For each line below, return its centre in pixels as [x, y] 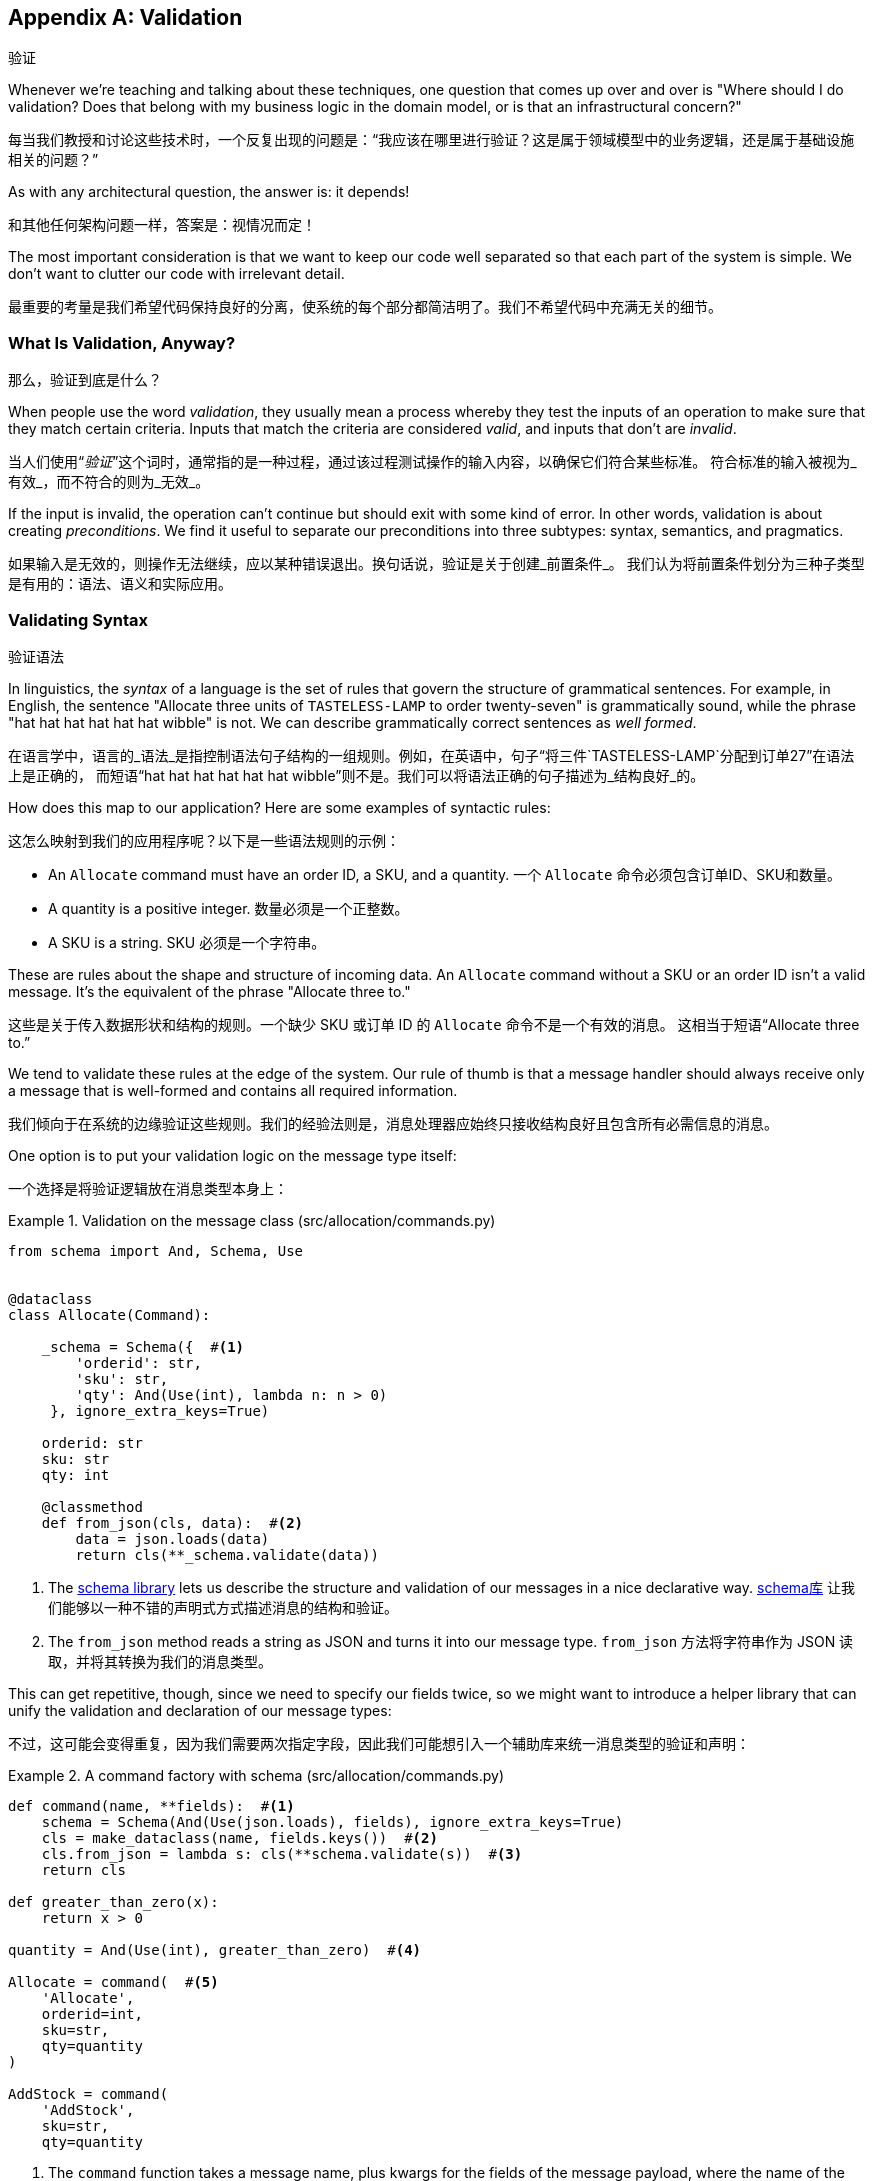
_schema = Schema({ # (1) [143, 1346]
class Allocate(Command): [109, 1314]
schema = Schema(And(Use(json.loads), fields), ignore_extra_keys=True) [332, 1821]
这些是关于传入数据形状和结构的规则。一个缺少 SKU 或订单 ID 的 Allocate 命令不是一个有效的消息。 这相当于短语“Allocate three [434, 1024]
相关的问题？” [53, 160]
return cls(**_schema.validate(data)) [227, 1554]
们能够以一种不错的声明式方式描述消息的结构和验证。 [223, 1607]
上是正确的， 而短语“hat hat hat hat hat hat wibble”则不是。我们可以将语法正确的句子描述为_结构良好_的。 [356, 775]
